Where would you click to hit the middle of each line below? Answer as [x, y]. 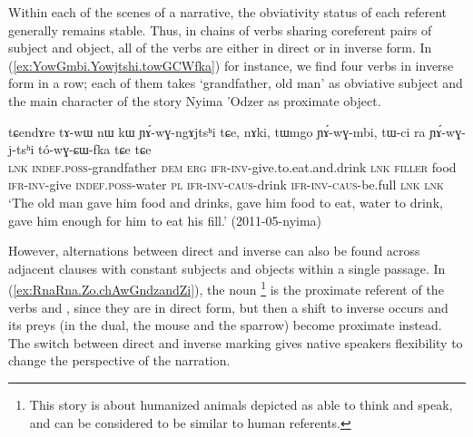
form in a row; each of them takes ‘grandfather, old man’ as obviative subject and [236, 83]
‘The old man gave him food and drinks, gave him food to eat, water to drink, [226, 202]
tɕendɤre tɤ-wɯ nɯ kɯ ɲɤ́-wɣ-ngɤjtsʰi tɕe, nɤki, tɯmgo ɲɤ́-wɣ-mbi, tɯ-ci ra [217, 131]
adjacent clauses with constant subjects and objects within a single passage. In [227, 268]
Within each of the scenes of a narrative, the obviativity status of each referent [228, 12]
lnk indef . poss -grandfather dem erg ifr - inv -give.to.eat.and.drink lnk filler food [232, 166]
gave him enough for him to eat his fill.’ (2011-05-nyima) [165, 220]
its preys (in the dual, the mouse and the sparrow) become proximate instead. [225, 325]
